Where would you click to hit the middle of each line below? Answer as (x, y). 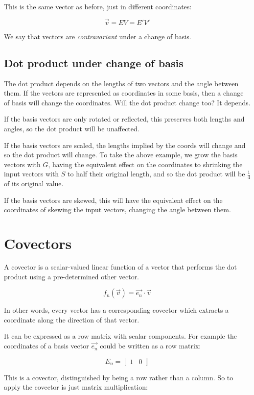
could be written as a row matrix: (150, 346)
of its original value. (34, 184)
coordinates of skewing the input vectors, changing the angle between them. (117, 210)
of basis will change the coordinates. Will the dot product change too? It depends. (127, 102)
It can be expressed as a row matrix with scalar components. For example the (120, 336)
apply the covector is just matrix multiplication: (76, 387)
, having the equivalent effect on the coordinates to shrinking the (145, 164)
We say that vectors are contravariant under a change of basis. (98, 36)
